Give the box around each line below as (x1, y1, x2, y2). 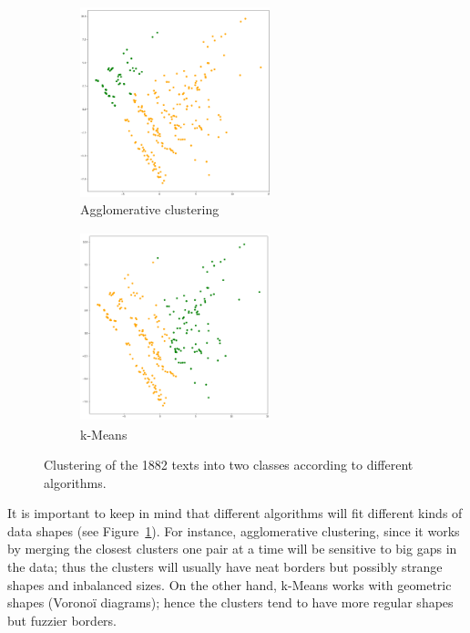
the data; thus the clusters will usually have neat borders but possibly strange (7, 557, 443, 576)
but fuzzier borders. (7, 610, 117, 629)
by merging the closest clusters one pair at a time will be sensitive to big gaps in (7, 539, 457, 558)
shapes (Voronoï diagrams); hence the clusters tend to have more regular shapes (7, 593, 454, 612)
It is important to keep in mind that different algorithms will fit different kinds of (7, 503, 463, 523)
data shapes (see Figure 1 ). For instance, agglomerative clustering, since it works (7, 521, 460, 540)
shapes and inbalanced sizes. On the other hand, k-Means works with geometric (7, 575, 452, 594)
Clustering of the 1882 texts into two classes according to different (44, 455, 414, 474)
